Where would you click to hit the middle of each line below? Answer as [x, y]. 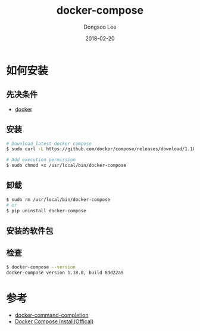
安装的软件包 [30, 231]
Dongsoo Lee [100, 27]
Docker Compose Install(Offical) [54, 321]
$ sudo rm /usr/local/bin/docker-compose [58, 199]
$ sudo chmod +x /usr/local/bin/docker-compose [66, 165]
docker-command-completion [51, 315]
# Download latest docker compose [49, 144]
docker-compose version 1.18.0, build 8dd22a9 [65, 273]
